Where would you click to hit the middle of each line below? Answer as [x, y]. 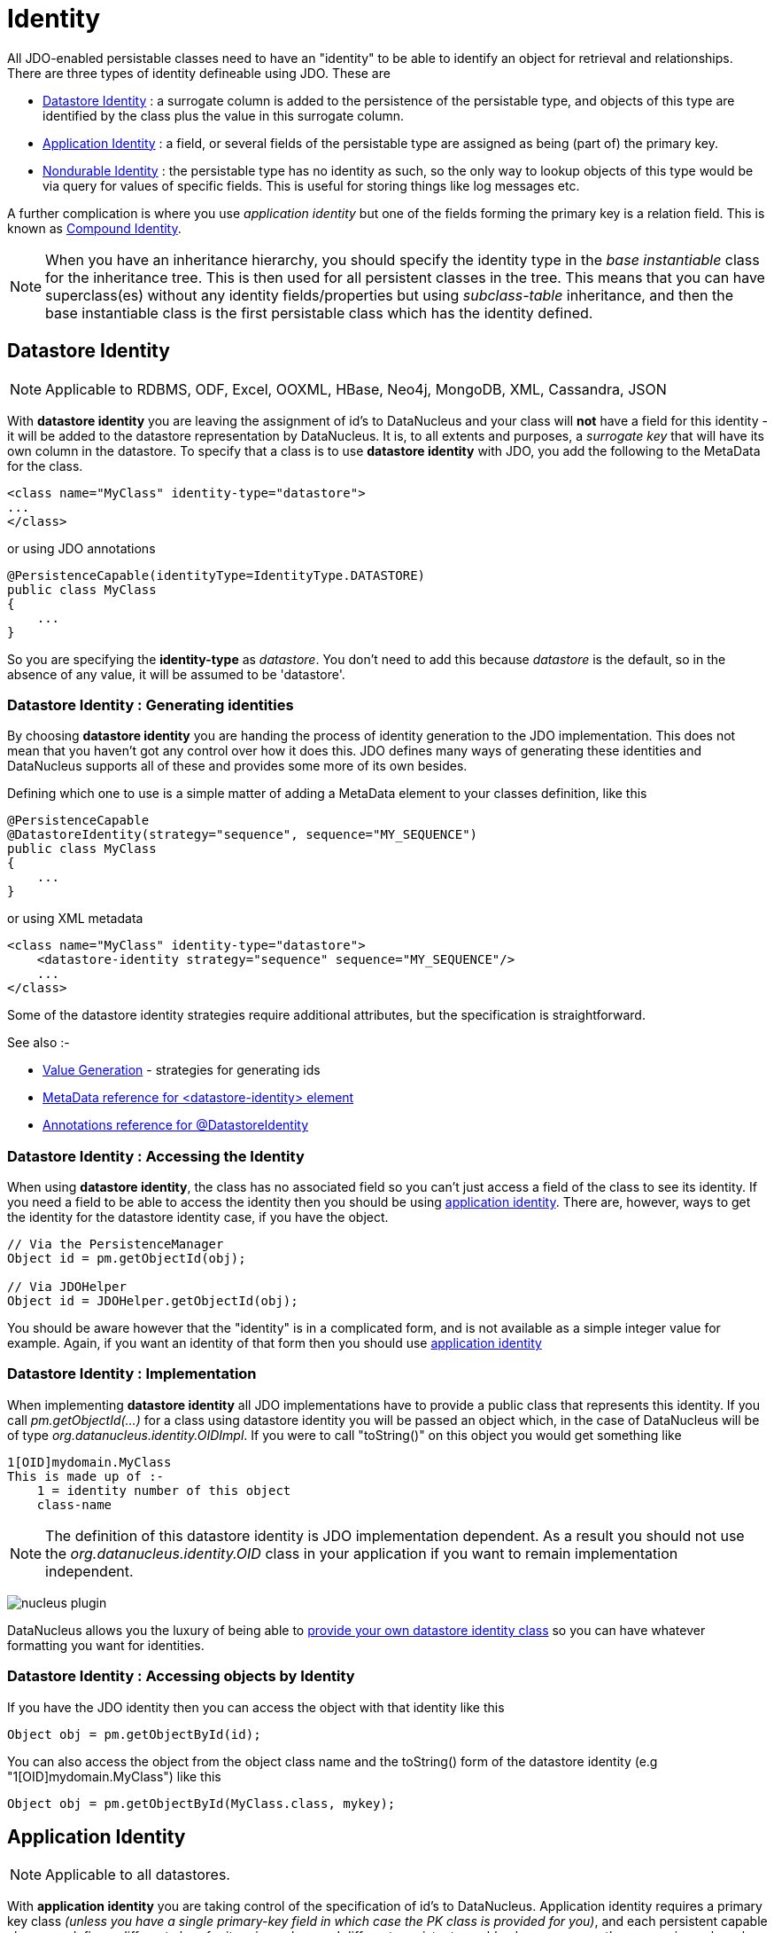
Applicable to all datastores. [138, 1875]
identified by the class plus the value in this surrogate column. [223, 115]
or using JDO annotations [81, 548]
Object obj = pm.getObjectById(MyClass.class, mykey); [201, 1803]
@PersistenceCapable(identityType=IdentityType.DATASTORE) [217, 575]
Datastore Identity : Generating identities [151, 704]
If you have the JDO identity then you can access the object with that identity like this [256, 1707]
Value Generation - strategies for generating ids [182, 1070]
